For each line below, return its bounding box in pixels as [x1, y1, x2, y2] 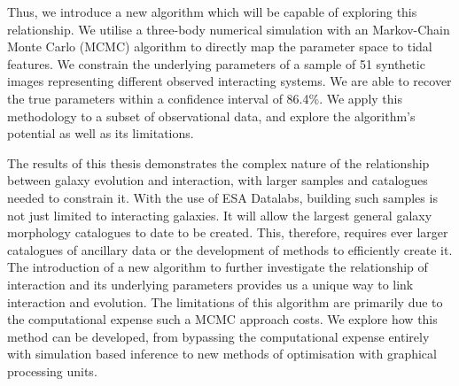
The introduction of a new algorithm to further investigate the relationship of [7, 258, 428, 276]
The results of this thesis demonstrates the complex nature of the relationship [7, 153, 430, 172]
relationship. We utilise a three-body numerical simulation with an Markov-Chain [7, 19, 450, 38]
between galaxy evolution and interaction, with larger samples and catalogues [7, 171, 428, 189]
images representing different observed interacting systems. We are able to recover [7, 72, 452, 90]
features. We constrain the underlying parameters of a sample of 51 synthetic [7, 54, 425, 73]
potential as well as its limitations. [7, 124, 194, 143]
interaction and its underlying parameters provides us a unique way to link [7, 274, 414, 293]
